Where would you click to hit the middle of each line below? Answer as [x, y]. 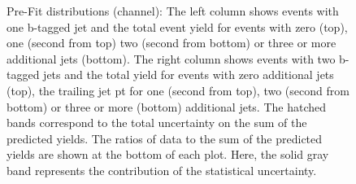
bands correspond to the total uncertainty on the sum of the [157, 123]
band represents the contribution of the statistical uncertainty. [162, 170]
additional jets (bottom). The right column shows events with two [171, 58]
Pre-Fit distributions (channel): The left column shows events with [173, 11]
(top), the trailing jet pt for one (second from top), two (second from [178, 90]
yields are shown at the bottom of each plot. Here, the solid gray [168, 154]
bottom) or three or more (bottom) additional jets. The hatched [167, 106]
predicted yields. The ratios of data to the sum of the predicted [165, 138]
